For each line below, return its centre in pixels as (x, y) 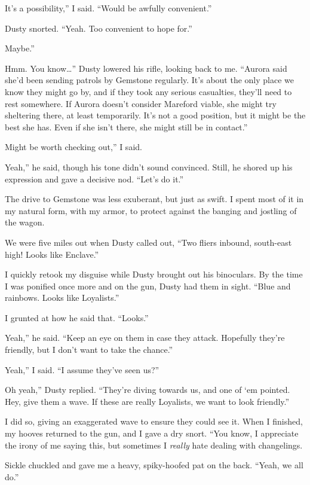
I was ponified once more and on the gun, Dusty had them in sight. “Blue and (148, 286)
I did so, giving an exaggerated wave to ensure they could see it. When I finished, (154, 421)
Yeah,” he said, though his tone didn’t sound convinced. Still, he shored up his (149, 167)
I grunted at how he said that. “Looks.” (77, 317)
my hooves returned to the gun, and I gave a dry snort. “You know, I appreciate (152, 433)
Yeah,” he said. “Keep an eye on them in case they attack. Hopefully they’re (145, 338)
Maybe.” (20, 48)
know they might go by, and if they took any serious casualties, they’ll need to (148, 91)
